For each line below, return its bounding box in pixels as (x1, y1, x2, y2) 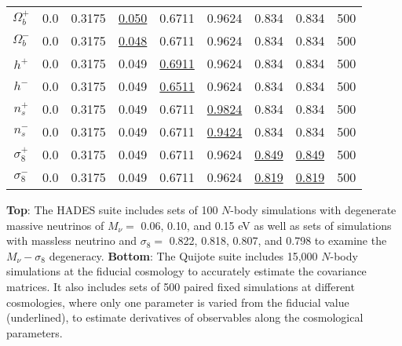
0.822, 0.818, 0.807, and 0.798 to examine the (169, 232, 387, 249)
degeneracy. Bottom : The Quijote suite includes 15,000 (49, 247, 318, 264)
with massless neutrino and (6, 232, 137, 249)
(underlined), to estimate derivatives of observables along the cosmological (6, 309, 364, 326)
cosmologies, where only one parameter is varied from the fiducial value (6, 293, 349, 310)
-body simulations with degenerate (230, 202, 397, 217)
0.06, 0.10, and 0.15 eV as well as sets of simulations (141, 217, 392, 233)
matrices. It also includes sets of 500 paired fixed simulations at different (6, 278, 355, 294)
